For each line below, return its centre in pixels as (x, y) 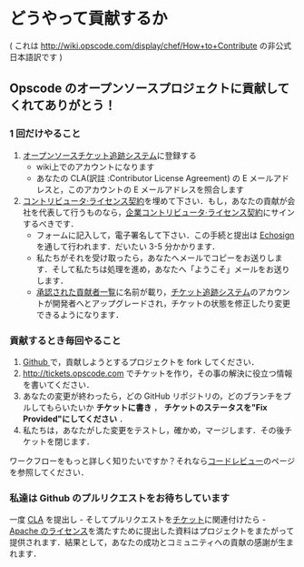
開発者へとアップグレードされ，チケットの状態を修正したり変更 (171, 303)
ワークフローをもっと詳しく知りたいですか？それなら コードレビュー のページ (152, 461)
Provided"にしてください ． (75, 419)
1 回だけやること (45, 134)
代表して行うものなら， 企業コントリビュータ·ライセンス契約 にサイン (167, 212)
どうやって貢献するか (88, 19)
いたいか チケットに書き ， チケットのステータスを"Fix (165, 407)
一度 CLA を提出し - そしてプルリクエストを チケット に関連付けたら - (137, 520)
